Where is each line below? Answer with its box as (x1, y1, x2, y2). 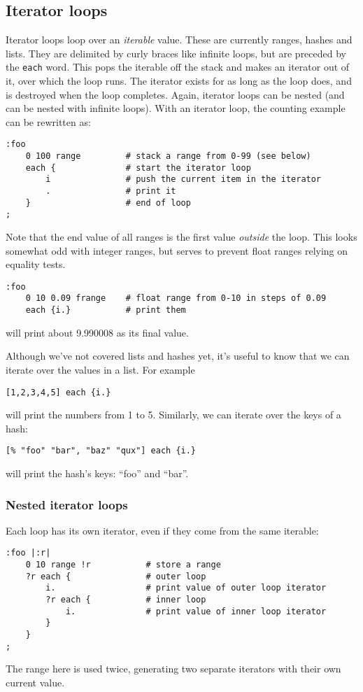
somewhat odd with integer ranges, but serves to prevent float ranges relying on (6, 243, 348, 257)
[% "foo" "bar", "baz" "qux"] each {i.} (6, 446, 197, 456)
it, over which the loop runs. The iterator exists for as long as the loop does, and (6, 73, 352, 88)
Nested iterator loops (6, 495, 128, 513)
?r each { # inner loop (45, 595, 206, 605)
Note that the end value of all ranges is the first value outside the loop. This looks (6, 230, 357, 244)
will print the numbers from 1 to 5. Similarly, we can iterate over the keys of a (6, 407, 341, 422)
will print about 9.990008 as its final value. (6, 325, 189, 339)
